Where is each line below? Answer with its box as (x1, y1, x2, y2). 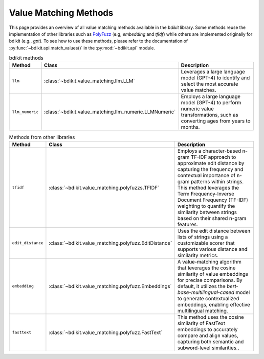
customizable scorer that (177, 239, 235, 246)
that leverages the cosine (177, 264, 236, 271)
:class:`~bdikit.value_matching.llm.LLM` (44, 77, 135, 84)
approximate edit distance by (177, 160, 244, 167)
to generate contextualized (177, 295, 240, 302)
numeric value (181, 105, 214, 112)
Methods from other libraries (9, 134, 75, 141)
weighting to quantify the (177, 202, 235, 209)
